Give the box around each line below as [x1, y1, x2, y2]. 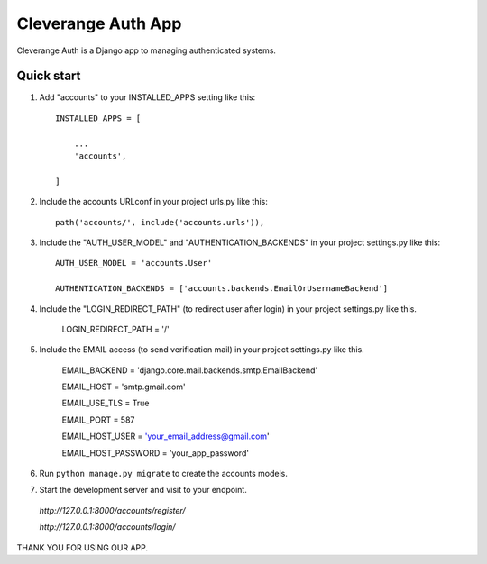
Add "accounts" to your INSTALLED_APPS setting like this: [39, 92, 256, 103]
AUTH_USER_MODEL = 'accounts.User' [55, 258, 213, 268]
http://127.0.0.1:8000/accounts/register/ [39, 505, 186, 515]
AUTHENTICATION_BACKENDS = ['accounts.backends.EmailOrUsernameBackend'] [55, 284, 389, 294]
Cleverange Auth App [16, 14, 182, 33]
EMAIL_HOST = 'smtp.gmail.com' [61, 381, 186, 392]
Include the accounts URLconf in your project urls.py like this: [39, 196, 268, 207]
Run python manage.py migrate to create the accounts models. [39, 468, 288, 479]
